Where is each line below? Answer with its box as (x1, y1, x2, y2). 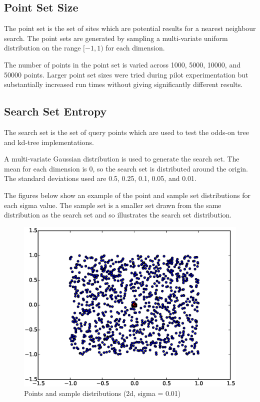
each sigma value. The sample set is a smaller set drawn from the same (4, 199, 221, 210)
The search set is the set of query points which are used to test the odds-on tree (4, 126, 249, 137)
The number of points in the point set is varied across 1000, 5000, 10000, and (4, 59, 240, 69)
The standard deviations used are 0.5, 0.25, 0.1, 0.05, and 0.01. (4, 173, 196, 183)
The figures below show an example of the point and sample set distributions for (4, 189, 250, 200)
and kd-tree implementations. (4, 136, 94, 147)
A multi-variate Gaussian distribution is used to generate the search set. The (4, 153, 239, 164)
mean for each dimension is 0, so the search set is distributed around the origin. (4, 163, 248, 173)
